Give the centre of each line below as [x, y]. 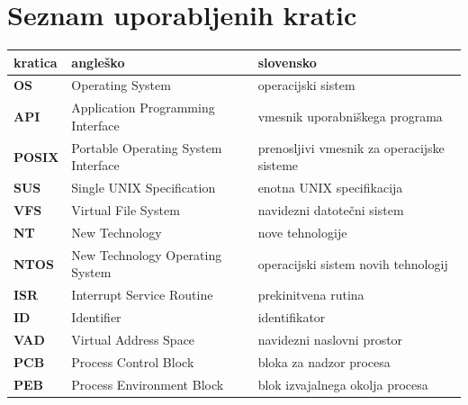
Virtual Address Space [133, 339]
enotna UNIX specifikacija [330, 188]
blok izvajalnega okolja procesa [343, 384]
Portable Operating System [147, 147]
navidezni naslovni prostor [330, 339]
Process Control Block [133, 361]
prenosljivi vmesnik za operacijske [351, 147]
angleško [98, 62]
